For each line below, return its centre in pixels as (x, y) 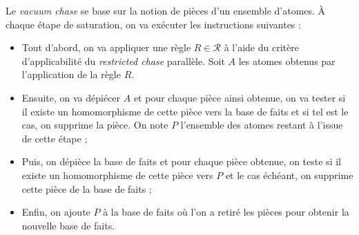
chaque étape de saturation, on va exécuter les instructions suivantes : (153, 24)
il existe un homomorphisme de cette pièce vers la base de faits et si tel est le (185, 111)
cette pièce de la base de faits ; (87, 188)
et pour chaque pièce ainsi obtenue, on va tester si (240, 97)
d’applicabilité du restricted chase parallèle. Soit (123, 60)
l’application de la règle (71, 74)
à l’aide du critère (261, 47)
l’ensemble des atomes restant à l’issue (262, 125)
